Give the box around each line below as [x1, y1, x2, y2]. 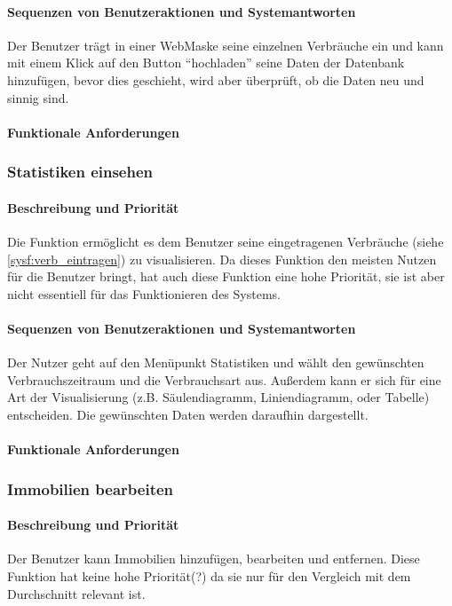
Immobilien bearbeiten [7, 477, 174, 500]
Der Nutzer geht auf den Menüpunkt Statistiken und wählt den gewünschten [7, 353, 424, 372]
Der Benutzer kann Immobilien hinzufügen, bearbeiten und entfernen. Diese [7, 549, 420, 568]
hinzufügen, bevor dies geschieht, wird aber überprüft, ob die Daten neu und [7, 70, 424, 89]
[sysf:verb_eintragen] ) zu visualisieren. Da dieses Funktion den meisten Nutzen [7, 249, 437, 268]
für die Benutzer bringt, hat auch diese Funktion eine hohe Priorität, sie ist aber [7, 267, 445, 286]
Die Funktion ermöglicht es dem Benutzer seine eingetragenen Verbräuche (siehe [7, 232, 444, 250]
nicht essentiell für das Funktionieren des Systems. [7, 284, 281, 303]
